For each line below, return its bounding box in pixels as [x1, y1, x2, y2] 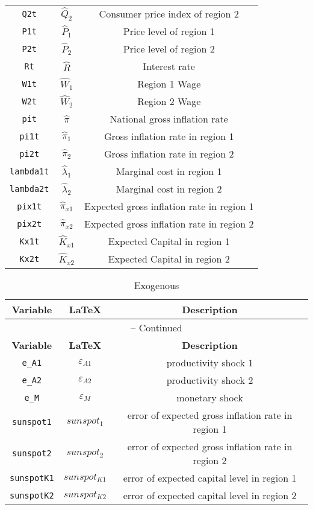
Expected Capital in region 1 [108, 234, 230, 248]
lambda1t [10, 166, 49, 176]
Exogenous [134, 278, 179, 292]
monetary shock [176, 390, 243, 404]
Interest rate [143, 59, 195, 73]
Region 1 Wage [137, 77, 201, 91]
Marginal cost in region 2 [116, 182, 222, 196]
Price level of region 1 [123, 24, 215, 38]
